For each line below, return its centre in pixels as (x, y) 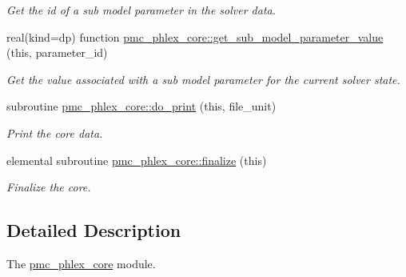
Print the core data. (55, 132)
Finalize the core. (49, 187)
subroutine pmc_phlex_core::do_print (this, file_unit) (141, 106)
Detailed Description (94, 230)
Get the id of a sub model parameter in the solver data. (141, 10)
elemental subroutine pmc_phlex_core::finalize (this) (137, 160)
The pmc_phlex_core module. (81, 263)
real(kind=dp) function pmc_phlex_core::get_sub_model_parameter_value (195, 36)
